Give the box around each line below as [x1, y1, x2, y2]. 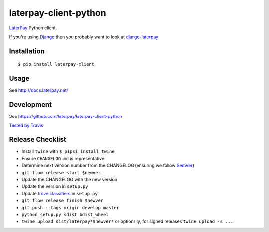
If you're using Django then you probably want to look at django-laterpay [9, 34, 159, 40]
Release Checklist [9, 135, 67, 144]
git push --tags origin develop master [21, 205, 119, 210]
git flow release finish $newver [21, 198, 104, 204]
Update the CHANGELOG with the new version [21, 177, 117, 183]
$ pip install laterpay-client [18, 61, 95, 67]
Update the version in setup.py [21, 183, 88, 189]
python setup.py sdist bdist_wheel [21, 212, 109, 217]
